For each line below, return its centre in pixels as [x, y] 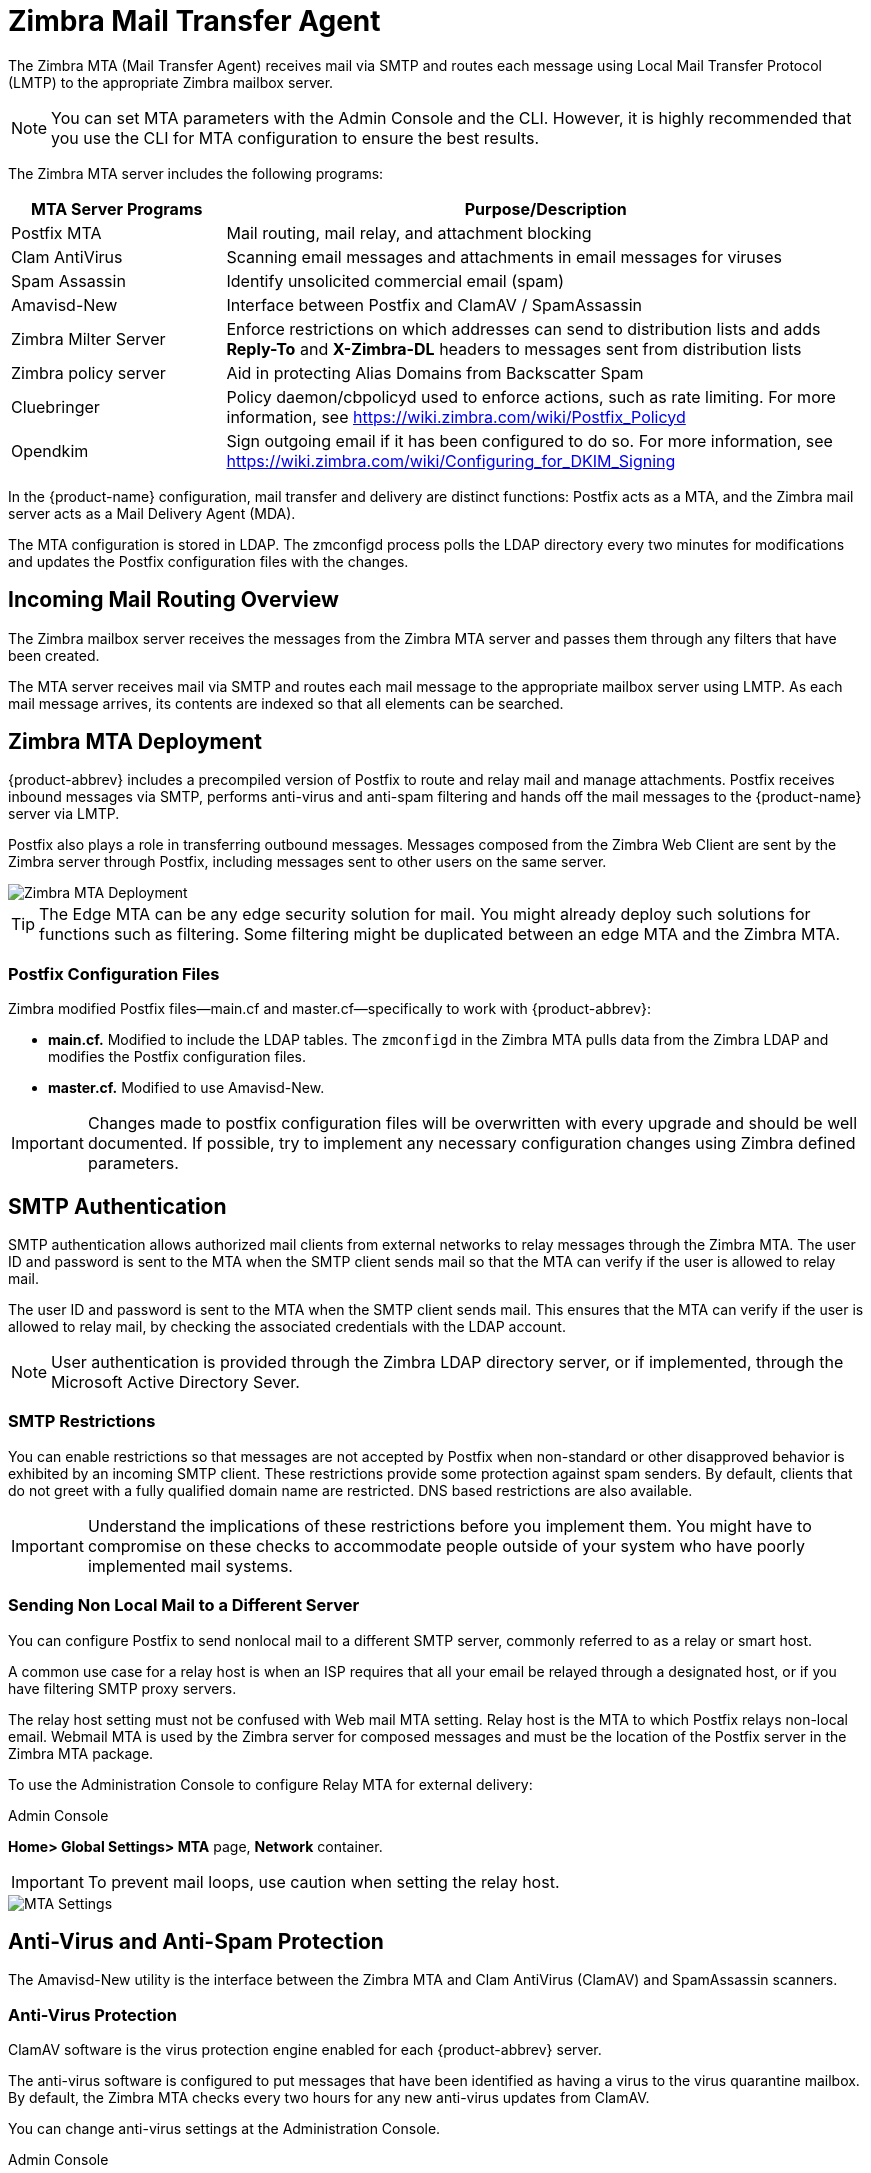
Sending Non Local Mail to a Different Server [184, 1605]
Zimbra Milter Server [88, 338]
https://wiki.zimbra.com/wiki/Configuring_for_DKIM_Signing [451, 460]
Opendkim [50, 450]
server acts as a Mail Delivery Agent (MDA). [152, 513]
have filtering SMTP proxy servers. [122, 1688]
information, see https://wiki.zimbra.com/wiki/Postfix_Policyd [456, 416]
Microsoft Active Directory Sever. [175, 1382]
